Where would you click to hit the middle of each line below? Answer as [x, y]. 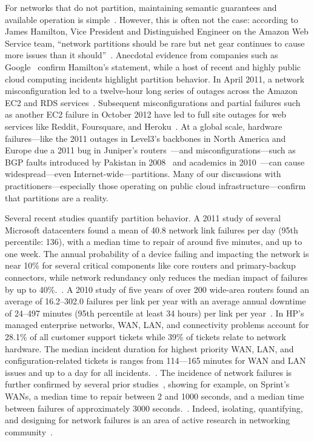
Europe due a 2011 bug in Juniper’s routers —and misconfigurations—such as [150, 150]
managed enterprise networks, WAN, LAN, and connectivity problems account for [157, 325]
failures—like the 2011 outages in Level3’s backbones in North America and [145, 138]
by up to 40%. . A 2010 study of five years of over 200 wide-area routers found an [157, 289]
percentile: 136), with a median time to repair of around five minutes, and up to [154, 242]
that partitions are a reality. [57, 197]
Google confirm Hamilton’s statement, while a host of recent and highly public [153, 66]
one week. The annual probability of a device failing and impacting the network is [157, 253]
